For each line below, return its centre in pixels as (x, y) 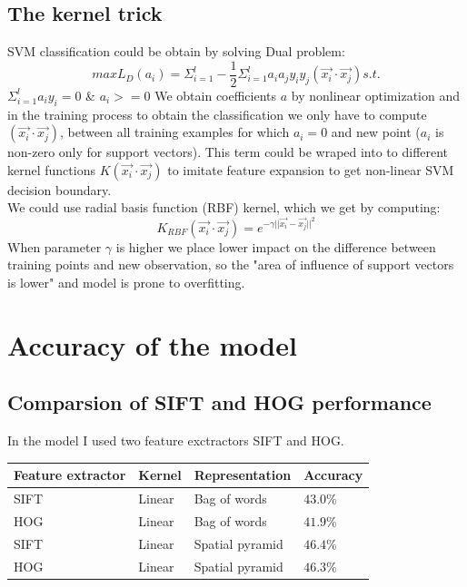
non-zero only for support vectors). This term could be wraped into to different (228, 152)
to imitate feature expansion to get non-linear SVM (311, 169)
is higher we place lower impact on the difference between (276, 246)
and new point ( (376, 132)
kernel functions (51, 169)
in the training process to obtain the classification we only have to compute (217, 114)
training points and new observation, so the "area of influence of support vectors (231, 264)
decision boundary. (60, 189)
